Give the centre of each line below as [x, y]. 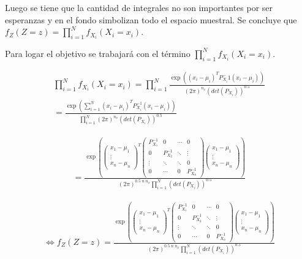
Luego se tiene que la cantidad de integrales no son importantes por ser [139, 7]
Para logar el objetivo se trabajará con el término [98, 53]
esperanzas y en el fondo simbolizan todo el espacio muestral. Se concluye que [151, 19]
